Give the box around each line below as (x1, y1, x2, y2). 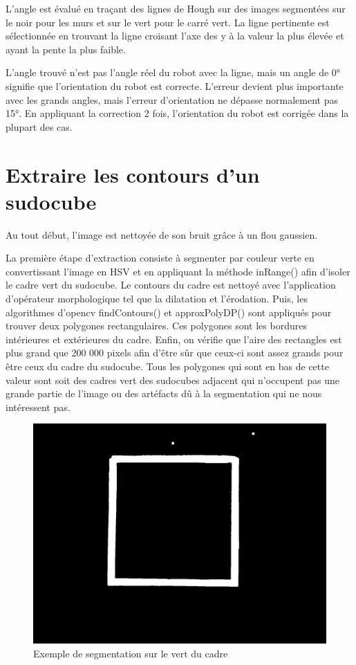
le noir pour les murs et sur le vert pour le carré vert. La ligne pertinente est (6, 15, 330, 29)
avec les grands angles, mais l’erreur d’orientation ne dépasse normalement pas (6, 92, 339, 107)
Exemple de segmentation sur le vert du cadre (33, 646, 228, 660)
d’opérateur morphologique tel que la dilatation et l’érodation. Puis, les (6, 291, 308, 306)
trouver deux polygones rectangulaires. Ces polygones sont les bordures (6, 318, 307, 333)
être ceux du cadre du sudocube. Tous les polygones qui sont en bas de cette (6, 359, 329, 373)
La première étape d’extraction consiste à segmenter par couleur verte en (6, 250, 315, 265)
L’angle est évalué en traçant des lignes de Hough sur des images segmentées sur (6, 1, 346, 15)
